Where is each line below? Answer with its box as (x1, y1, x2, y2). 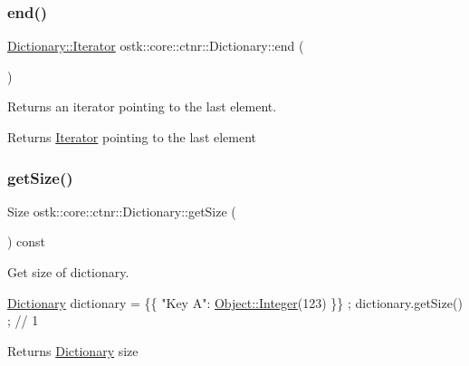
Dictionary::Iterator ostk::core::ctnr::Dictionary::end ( (7, 36, 304, 55)
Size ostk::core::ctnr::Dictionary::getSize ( (7, 201, 236, 220)
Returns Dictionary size (7, 341, 139, 360)
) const (7, 232, 46, 251)
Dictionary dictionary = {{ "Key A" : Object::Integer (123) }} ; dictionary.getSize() (7, 293, 463, 312)
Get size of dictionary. (7, 263, 129, 281)
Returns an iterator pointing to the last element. (7, 97, 277, 116)
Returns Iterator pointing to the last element (7, 128, 257, 146)
